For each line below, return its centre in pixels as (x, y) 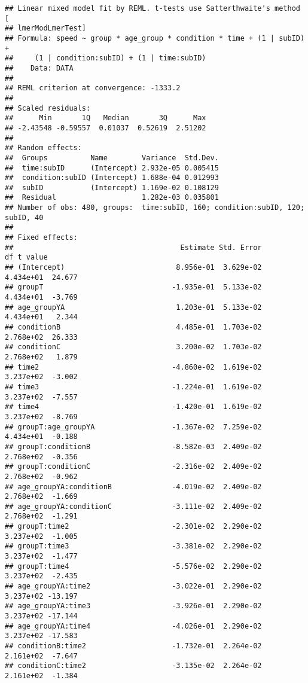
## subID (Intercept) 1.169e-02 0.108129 (112, 187)
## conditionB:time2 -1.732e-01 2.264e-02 (133, 646)
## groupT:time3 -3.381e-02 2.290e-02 (133, 546)
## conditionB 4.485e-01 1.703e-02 (133, 327)
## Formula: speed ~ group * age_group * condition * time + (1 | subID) (155, 38)
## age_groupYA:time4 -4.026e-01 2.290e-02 (133, 626)
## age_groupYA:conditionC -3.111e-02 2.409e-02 (133, 506)
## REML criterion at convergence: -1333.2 (93, 88)
